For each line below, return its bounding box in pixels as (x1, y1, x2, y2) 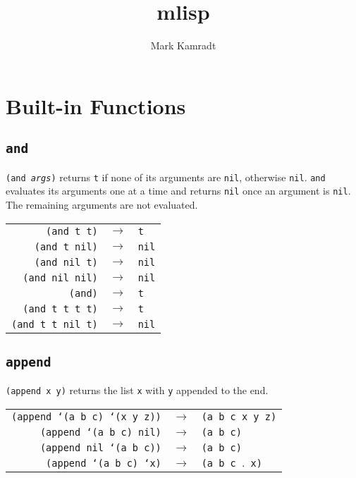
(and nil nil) (23, 271, 98, 283)
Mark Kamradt (150, 38, 216, 53)
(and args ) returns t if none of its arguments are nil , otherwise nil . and (6, 169, 326, 184)
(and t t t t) (23, 302, 98, 314)
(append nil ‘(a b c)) (39, 442, 161, 454)
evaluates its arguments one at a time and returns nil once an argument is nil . (6, 183, 351, 198)
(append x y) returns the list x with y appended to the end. (6, 383, 269, 398)
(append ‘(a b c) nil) (39, 427, 161, 439)
